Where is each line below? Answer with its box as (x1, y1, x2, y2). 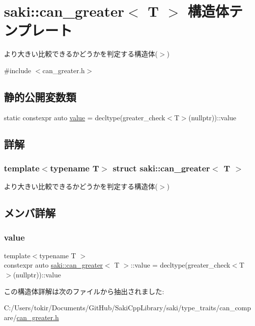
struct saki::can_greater (113, 162, 210, 174)
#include (4, 65, 31, 75)
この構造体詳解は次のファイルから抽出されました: (4, 286, 164, 296)
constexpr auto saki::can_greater (4, 260, 103, 270)
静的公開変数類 (4, 89, 76, 104)
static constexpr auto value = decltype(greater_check (4, 112, 166, 122)
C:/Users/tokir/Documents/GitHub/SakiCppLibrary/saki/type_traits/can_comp (4, 302, 251, 313)
